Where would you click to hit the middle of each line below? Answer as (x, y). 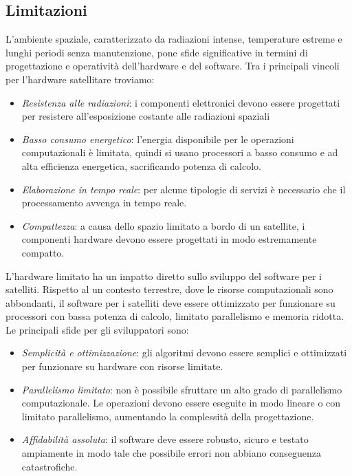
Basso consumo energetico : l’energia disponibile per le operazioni (158, 139)
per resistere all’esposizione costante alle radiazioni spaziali (146, 116)
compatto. (43, 252)
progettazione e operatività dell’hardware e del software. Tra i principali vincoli (173, 66)
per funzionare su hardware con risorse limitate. (122, 366)
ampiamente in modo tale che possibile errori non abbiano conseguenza (171, 453)
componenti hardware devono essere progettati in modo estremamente (169, 239)
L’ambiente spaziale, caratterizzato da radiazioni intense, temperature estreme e (174, 39)
